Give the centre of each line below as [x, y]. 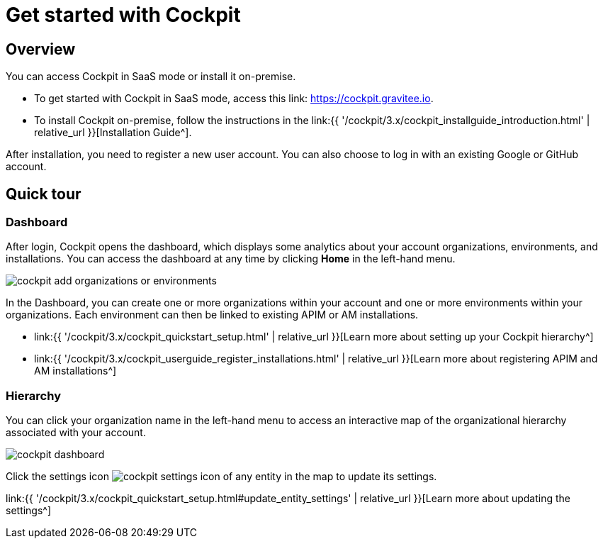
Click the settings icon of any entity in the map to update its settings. [221, 477]
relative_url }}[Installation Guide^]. [113, 133]
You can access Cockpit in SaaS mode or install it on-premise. [151, 77]
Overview [41, 49]
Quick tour [44, 194]
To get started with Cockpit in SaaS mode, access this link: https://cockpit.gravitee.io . [234, 99]
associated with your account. [76, 433]
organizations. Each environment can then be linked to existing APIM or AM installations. [212, 315]
